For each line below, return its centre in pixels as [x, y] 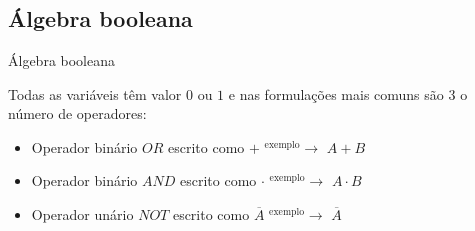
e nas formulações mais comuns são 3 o [348, 93]
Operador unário [82, 213]
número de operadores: [77, 113]
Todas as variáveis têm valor [95, 93]
